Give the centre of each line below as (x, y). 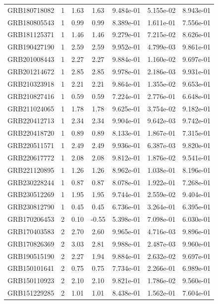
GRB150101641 (31, 268)
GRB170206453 (31, 219)
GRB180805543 (31, 22)
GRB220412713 (31, 121)
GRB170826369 (31, 243)
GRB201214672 (31, 71)
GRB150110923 (31, 280)
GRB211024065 (31, 108)
